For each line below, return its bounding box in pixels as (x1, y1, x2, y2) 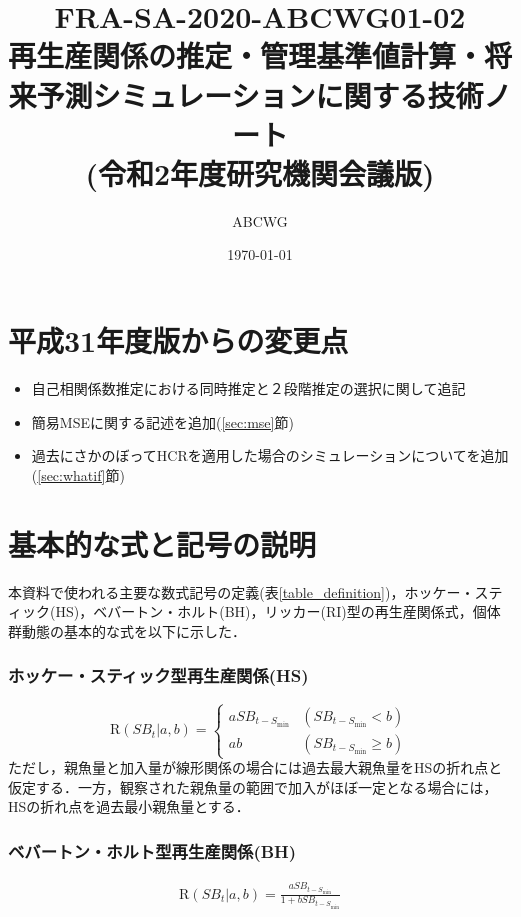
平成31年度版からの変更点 (8, 320, 349, 361)
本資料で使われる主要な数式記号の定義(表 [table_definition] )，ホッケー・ (8, 581, 475, 602)
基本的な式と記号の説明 (8, 523, 317, 564)
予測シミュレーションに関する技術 (36, 74, 484, 115)
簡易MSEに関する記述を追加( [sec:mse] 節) (31, 411, 294, 432)
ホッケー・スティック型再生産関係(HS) (8, 663, 309, 688)
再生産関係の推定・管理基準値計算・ (8, 35, 485, 76)
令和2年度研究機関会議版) (97, 152, 435, 193)
